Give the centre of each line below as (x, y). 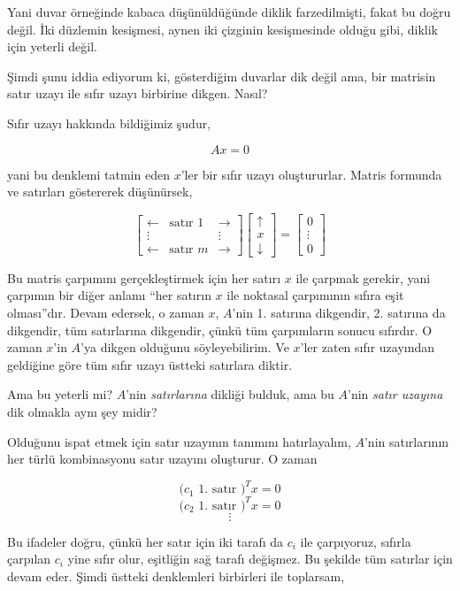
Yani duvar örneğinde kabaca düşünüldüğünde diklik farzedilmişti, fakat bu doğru (229, 12)
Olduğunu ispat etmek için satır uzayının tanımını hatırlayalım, (179, 441)
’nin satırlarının (406, 441)
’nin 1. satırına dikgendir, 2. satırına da (339, 313)
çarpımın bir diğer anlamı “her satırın (109, 295)
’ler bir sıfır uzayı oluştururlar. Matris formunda (311, 174)
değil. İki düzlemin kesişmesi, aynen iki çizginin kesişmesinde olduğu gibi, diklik (222, 29)
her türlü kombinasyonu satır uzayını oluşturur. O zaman (162, 459)
